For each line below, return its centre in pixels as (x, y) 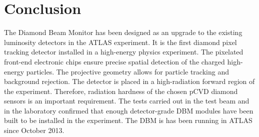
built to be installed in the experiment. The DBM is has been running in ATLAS (128, 120)
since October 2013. (34, 130)
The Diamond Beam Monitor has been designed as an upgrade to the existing (123, 32)
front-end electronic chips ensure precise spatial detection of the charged (114, 61)
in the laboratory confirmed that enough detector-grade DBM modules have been (129, 110)
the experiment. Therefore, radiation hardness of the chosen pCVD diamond (121, 91)
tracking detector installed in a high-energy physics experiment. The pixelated (124, 52)
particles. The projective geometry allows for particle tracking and (127, 71)
